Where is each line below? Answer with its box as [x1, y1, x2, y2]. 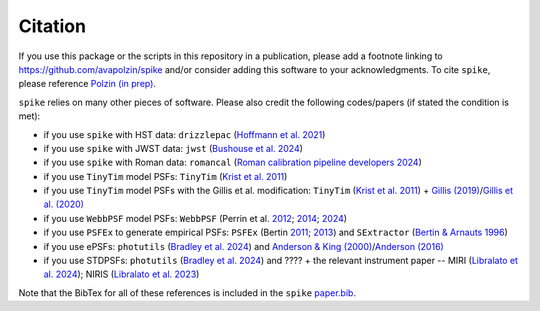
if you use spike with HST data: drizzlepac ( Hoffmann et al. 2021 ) [43, 128, 326, 140]
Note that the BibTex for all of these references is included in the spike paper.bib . [18, 286, 357, 299]
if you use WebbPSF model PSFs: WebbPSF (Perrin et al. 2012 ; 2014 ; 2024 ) [43, 212, 348, 224]
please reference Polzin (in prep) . [18, 78, 157, 90]
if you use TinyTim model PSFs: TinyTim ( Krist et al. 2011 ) [43, 170, 288, 182]
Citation [18, 15, 87, 37]
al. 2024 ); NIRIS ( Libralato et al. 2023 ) [43, 268, 200, 280]
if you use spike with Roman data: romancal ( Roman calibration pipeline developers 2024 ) [43, 156, 422, 169]
